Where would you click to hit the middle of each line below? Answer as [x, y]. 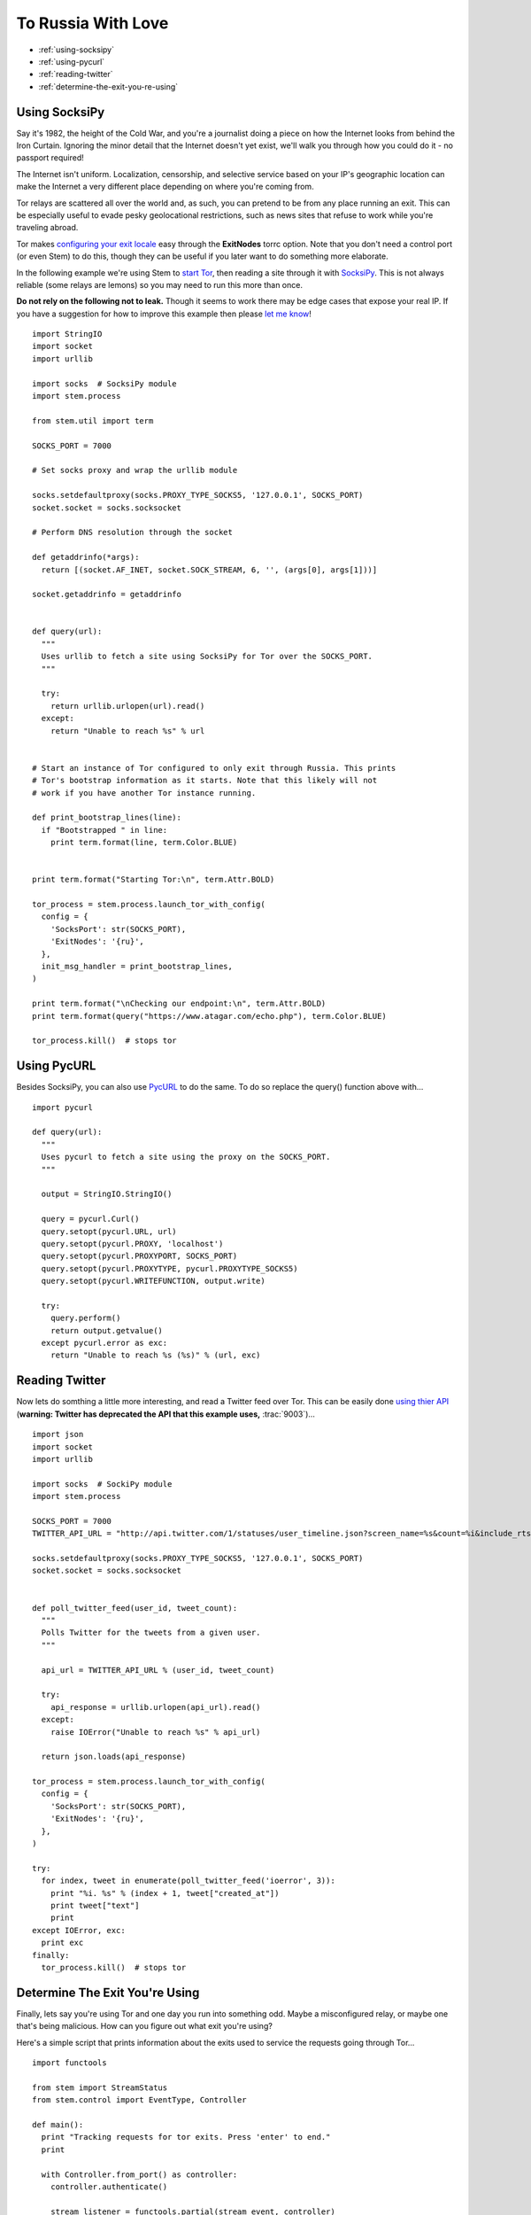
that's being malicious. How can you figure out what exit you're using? [145, 2026]
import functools [69, 2063]
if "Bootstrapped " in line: [104, 830]
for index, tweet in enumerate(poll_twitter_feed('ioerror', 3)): [188, 1881]
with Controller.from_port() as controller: [139, 2174]
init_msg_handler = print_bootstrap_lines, [137, 967]
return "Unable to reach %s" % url [127, 731]
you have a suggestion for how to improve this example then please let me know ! [164, 314]
